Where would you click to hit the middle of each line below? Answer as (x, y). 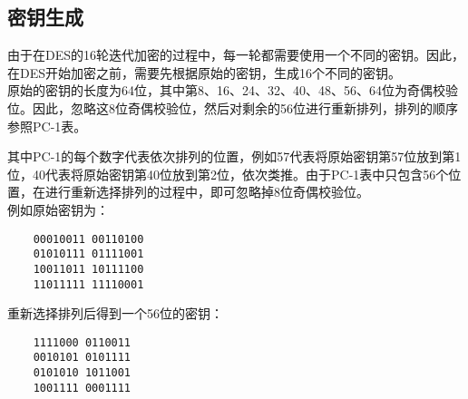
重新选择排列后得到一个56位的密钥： (115, 313)
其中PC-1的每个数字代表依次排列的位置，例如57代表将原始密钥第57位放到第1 (234, 156)
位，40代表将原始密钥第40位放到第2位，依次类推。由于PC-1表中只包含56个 (228, 174)
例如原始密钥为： (58, 209)
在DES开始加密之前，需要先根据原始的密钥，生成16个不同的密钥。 (205, 72)
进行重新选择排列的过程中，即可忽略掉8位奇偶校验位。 (207, 192)
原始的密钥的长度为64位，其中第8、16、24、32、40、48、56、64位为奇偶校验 (233, 90)
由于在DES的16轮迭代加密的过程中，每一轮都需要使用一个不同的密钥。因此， (236, 55)
